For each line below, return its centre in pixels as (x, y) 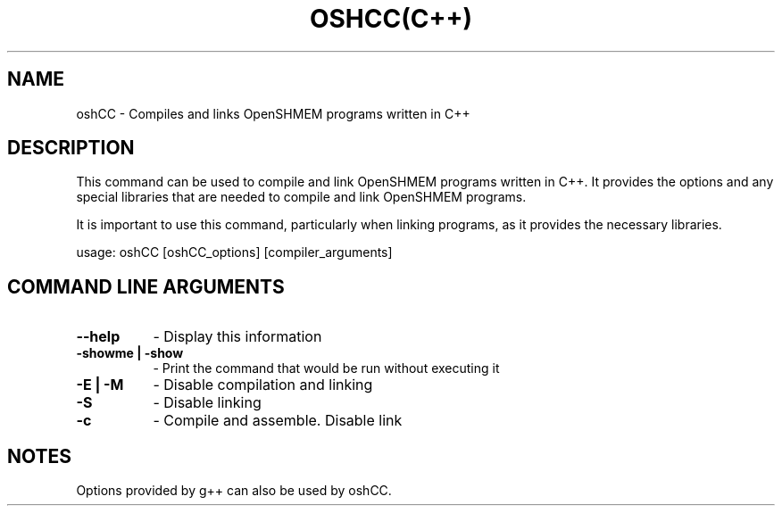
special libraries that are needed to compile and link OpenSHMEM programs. (301, 197)
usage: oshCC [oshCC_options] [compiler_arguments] (234, 252)
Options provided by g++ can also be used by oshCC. (234, 491)
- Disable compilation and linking (263, 385)
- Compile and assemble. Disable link (278, 421)
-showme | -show (130, 353)
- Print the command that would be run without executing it (326, 368)
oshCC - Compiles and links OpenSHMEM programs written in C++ (273, 113)
